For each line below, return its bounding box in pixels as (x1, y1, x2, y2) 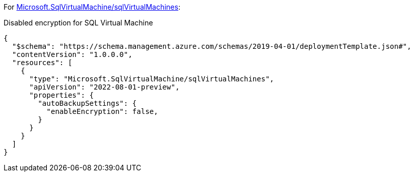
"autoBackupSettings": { (38, 99, 137, 107)
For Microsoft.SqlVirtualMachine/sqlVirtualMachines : (4, 3, 181, 11)
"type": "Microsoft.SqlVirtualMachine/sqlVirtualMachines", (29, 75, 274, 83)
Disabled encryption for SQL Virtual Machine (4, 18, 153, 27)
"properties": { (29, 91, 94, 99)
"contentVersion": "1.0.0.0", (12, 50, 132, 58)
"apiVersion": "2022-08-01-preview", (29, 83, 180, 91)
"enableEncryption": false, (46, 107, 158, 115)
